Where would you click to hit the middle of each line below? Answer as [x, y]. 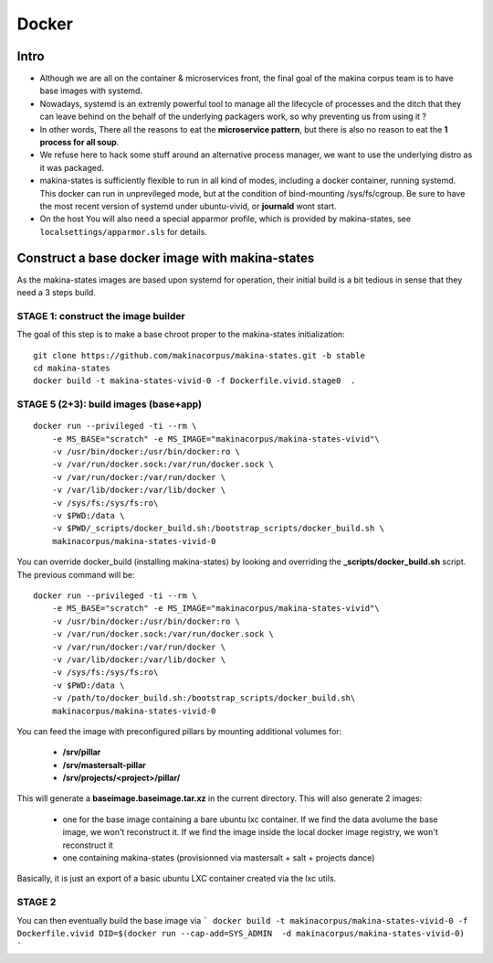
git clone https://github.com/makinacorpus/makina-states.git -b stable [199, 355]
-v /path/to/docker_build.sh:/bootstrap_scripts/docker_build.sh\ [204, 698]
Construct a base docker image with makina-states [166, 257]
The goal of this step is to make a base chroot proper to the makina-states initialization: [181, 335]
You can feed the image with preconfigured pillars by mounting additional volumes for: [179, 731]
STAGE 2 [37, 903]
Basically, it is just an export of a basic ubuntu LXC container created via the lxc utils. [177, 879]
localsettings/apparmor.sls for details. [123, 231]
